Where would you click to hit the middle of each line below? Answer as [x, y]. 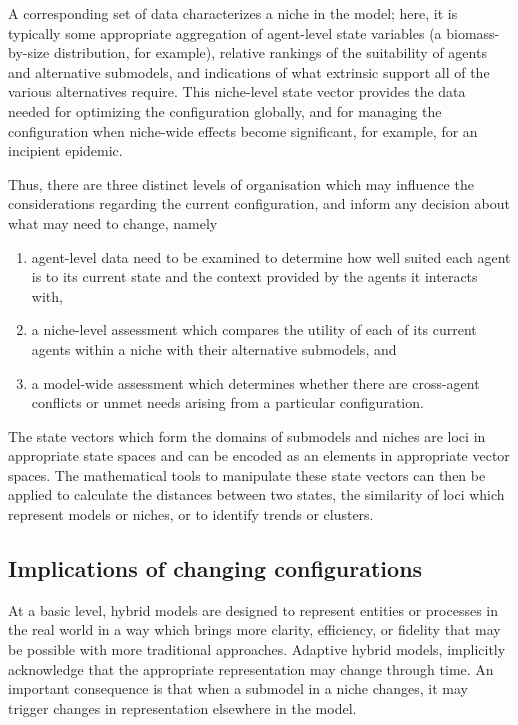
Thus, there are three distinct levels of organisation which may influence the [241, 183]
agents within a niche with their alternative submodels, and [214, 348]
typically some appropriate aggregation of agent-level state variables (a [225, 32]
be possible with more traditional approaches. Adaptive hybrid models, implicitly [257, 649]
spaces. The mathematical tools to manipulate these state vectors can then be [247, 474]
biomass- [473, 32]
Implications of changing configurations [215, 568]
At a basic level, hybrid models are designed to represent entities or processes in [253, 609]
